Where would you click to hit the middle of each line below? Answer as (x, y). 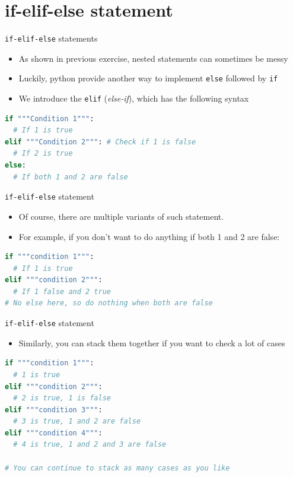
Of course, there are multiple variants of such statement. (121, 216)
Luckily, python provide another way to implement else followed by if (148, 78)
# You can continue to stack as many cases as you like (117, 468)
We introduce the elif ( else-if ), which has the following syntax (134, 98)
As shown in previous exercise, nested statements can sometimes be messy (153, 58)
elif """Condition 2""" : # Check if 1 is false (101, 142)
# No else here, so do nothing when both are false (109, 303)
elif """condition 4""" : (54, 433)
